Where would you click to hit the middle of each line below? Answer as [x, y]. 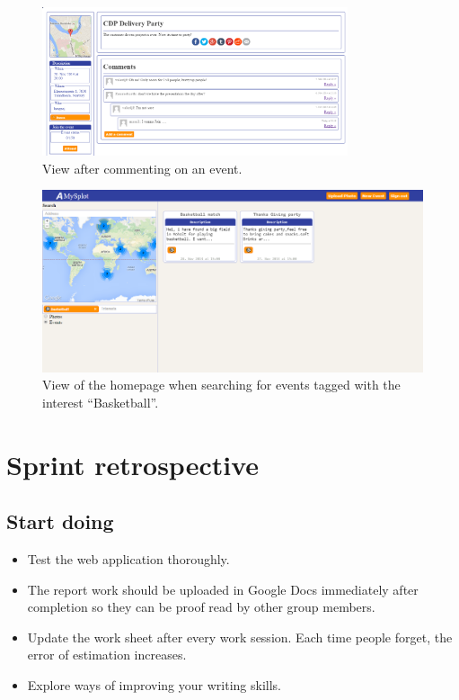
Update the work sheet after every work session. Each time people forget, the [240, 637]
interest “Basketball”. [101, 402]
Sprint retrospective [133, 464]
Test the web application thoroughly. [128, 559]
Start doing [60, 521]
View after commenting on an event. [142, 168]
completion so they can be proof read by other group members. [201, 607]
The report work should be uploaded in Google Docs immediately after [223, 589]
